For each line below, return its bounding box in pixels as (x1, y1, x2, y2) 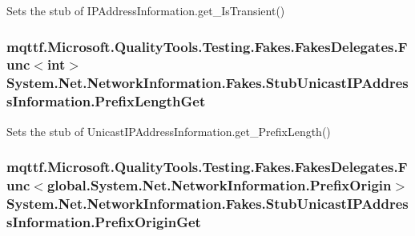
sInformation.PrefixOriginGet (6, 211, 201, 231)
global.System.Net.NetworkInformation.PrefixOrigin (46, 175, 392, 195)
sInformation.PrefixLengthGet (6, 91, 206, 111)
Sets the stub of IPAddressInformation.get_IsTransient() (6, 2, 285, 18)
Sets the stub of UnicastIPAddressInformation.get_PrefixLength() (6, 122, 331, 139)
